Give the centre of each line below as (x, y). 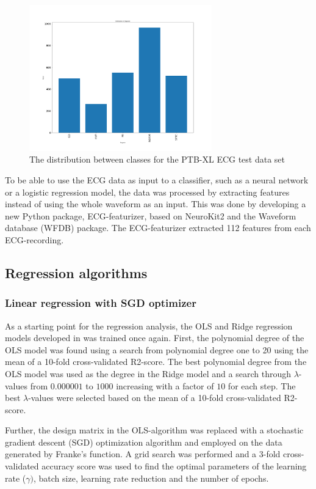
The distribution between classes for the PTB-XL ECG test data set (157, 159)
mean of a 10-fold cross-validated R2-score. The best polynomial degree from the (156, 362)
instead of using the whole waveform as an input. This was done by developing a (156, 204)
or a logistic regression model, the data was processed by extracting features (147, 192)
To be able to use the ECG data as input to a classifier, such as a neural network (157, 179)
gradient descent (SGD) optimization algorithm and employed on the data (144, 442)
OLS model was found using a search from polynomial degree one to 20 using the (157, 349)
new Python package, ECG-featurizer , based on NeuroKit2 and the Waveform (151, 215)
